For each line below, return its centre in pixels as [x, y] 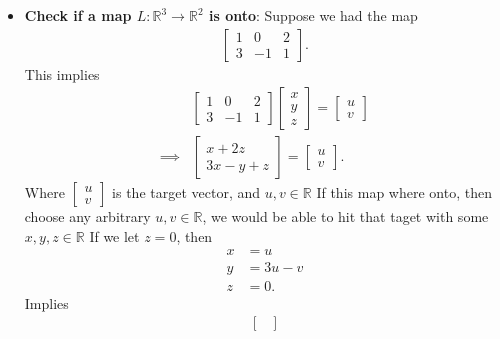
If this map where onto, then [404, 192]
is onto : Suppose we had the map [313, 15]
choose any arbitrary [87, 216]
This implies [62, 73]
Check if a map [78, 15]
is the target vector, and [186, 192]
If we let [114, 235]
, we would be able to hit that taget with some [345, 216]
